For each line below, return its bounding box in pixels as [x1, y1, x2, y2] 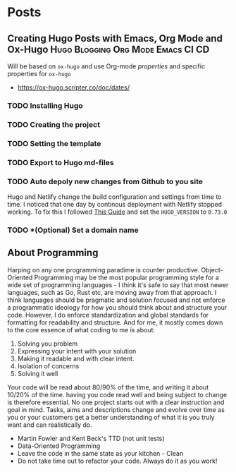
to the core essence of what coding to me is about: [7, 325, 156, 334]
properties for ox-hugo [7, 70, 72, 78]
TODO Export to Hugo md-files [7, 157, 114, 167]
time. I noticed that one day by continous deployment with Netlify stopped [7, 200, 223, 208]
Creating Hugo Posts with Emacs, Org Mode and [7, 32, 223, 44]
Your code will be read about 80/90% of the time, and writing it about [7, 382, 209, 392]
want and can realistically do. [7, 420, 92, 429]
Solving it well [17, 369, 58, 377]
